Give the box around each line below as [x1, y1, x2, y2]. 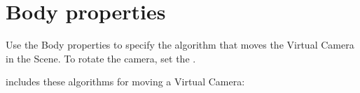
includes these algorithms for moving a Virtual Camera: [6, 74, 245, 89]
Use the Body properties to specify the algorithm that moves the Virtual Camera [6, 37, 354, 52]
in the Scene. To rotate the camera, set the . [6, 51, 196, 65]
